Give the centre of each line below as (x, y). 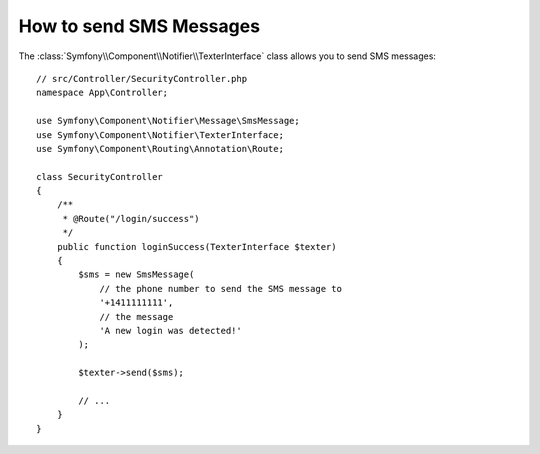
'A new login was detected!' (170, 330)
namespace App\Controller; (102, 93)
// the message (136, 316)
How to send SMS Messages (139, 26)
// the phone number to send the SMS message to (220, 288)
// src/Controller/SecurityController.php (142, 78)
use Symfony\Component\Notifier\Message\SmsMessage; (168, 121)
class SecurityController (100, 176)
